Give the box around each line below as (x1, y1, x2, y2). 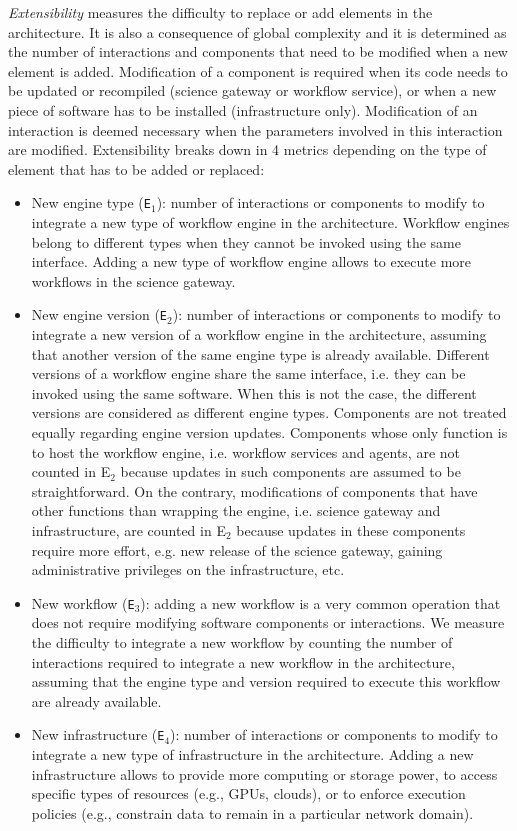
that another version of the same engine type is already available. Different (31, 343, 490, 364)
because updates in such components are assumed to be (120, 461, 461, 482)
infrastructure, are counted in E (31, 519, 226, 540)
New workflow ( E (31, 592, 135, 613)
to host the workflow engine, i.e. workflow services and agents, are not (31, 441, 460, 462)
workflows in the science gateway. (31, 270, 236, 291)
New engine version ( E (31, 304, 168, 325)
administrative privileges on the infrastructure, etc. (31, 559, 345, 580)
